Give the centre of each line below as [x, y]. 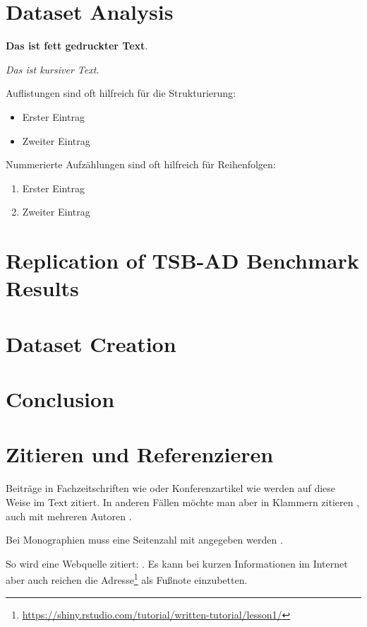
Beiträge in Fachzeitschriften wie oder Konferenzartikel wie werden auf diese [171, 488]
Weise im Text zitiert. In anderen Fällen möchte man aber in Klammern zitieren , [183, 502]
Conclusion [60, 399]
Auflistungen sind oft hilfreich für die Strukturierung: [121, 93]
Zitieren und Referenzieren [140, 454]
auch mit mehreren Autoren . [69, 516]
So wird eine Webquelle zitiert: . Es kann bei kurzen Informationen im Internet [177, 563]
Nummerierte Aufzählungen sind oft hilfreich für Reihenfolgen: [141, 164]
